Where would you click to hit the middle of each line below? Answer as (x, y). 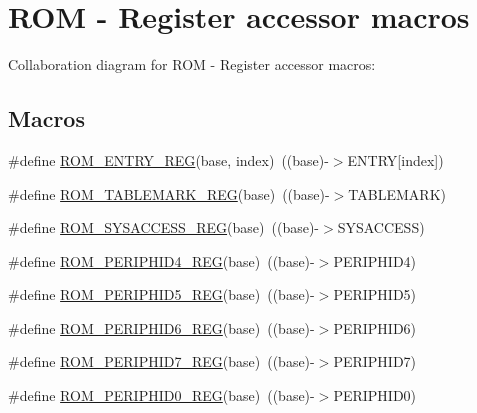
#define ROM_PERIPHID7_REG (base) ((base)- (161, 361)
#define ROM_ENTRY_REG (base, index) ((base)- (168, 159)
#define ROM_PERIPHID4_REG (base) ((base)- (161, 260)
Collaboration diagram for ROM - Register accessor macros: (192, 64)
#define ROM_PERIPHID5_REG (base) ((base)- (161, 294)
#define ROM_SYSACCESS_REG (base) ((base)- (164, 227)
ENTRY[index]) (395, 159)
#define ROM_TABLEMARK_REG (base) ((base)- (169, 193)
